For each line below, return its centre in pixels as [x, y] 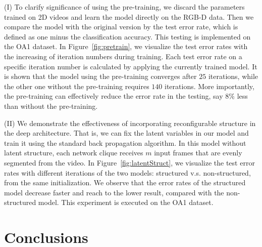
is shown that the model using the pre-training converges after [100, 76]
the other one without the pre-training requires [77, 86]
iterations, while [233, 76]
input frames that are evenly [198, 153]
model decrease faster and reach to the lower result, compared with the [114, 192]
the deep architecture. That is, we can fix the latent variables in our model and [126, 133]
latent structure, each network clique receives [74, 153]
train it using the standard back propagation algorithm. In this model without [125, 142]
